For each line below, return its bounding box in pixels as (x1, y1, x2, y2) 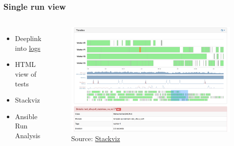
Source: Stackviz (71, 133, 120, 144)
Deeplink (15, 33, 42, 43)
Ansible (15, 111, 38, 121)
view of (15, 69, 37, 79)
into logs (15, 42, 41, 53)
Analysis (15, 130, 41, 140)
